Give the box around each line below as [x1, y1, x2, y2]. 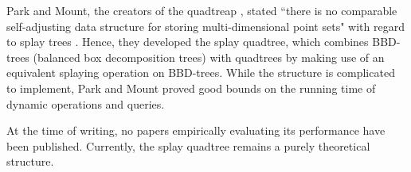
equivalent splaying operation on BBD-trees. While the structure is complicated [6, 64, 395, 81]
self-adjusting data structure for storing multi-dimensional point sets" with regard [6, 17, 405, 34]
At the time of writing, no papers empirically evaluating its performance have [6, 122, 386, 139]
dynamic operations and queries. [6, 95, 165, 112]
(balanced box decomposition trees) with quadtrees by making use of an [33, 48, 385, 65]
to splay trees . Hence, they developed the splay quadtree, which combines [6, 33, 369, 50]
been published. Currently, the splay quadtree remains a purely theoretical [6, 137, 370, 154]
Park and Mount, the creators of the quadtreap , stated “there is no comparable [6, 2, 397, 18]
